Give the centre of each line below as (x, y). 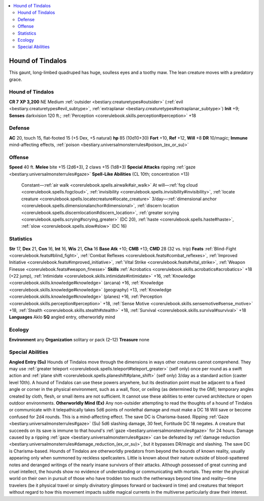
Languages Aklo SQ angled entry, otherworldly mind (62, 317)
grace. (15, 79)
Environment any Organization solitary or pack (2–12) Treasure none (79, 339)
